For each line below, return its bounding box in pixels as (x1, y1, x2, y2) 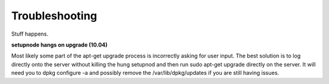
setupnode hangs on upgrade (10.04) (11, 41, 108, 48)
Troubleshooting (11, 9, 97, 22)
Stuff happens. (11, 30, 49, 37)
